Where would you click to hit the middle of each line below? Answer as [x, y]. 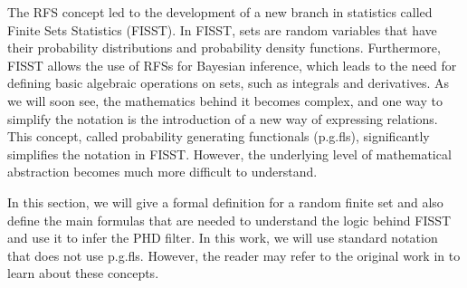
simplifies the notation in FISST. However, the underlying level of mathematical [229, 154]
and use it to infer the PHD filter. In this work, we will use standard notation [223, 238]
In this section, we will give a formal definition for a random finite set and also [225, 202]
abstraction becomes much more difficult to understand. [162, 172]
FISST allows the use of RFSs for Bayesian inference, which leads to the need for [232, 65]
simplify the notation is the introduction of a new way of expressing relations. [223, 118]
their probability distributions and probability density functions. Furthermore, [224, 48]
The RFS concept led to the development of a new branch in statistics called [220, 12]
